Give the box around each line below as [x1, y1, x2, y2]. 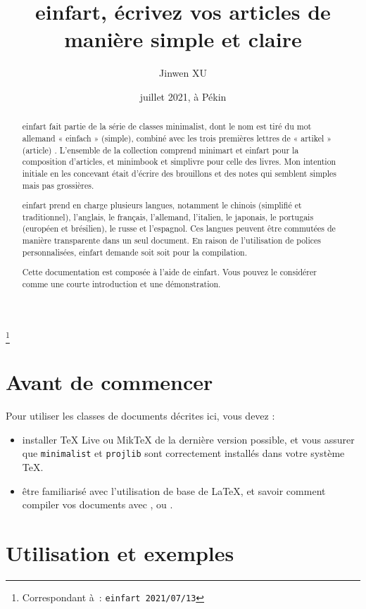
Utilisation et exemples [6, 538, 234, 567]
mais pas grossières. [22, 179, 94, 191]
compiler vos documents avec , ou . [22, 497, 173, 512]
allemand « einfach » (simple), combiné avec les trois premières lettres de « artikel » [22, 132, 332, 144]
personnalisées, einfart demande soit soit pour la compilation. [22, 246, 248, 258]
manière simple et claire [64, 25, 302, 54]
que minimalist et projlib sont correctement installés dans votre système [22, 446, 345, 460]
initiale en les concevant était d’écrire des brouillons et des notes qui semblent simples [22, 167, 336, 179]
